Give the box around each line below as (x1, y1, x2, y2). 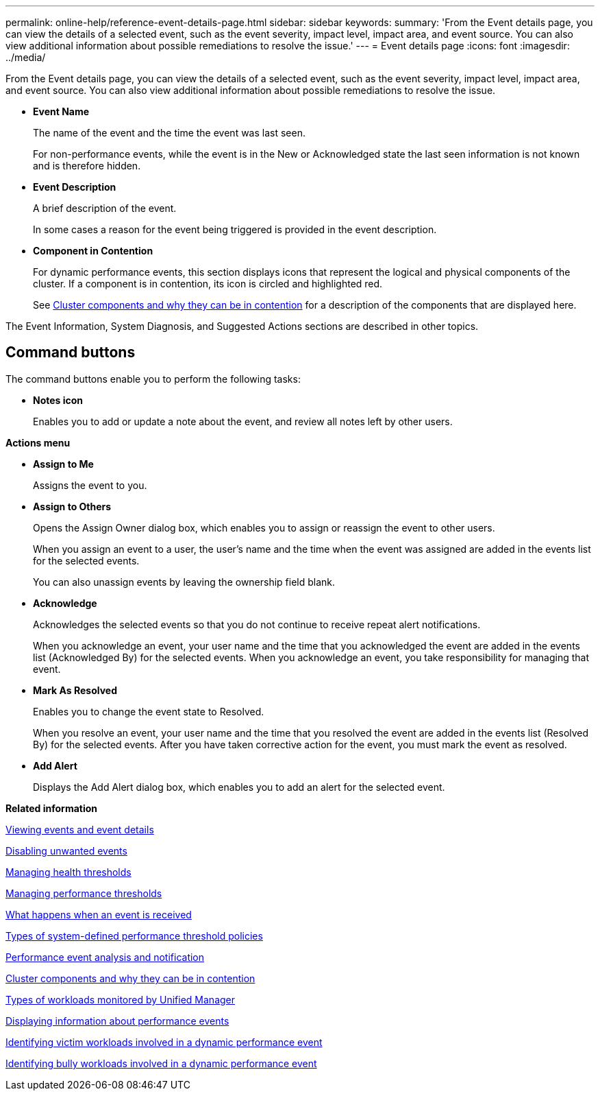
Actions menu (5, 436, 71, 449)
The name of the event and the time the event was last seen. (33, 127, 305, 139)
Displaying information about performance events (5, 1014, 229, 1027)
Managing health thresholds (5, 866, 132, 878)
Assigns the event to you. (33, 479, 147, 491)
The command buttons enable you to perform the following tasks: (5, 372, 301, 385)
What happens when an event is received (5, 908, 192, 920)
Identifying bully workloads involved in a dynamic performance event (5, 1057, 317, 1069)
